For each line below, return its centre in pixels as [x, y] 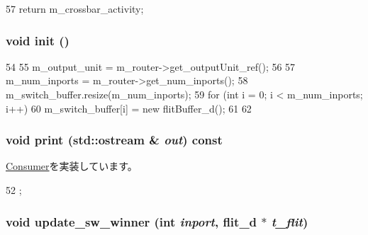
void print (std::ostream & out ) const [114, 140]
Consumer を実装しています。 [72, 166]
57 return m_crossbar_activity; [75, 8]
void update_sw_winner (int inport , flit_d [132, 221]
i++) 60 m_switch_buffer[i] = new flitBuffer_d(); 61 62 [129, 108]
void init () [38, 40]
